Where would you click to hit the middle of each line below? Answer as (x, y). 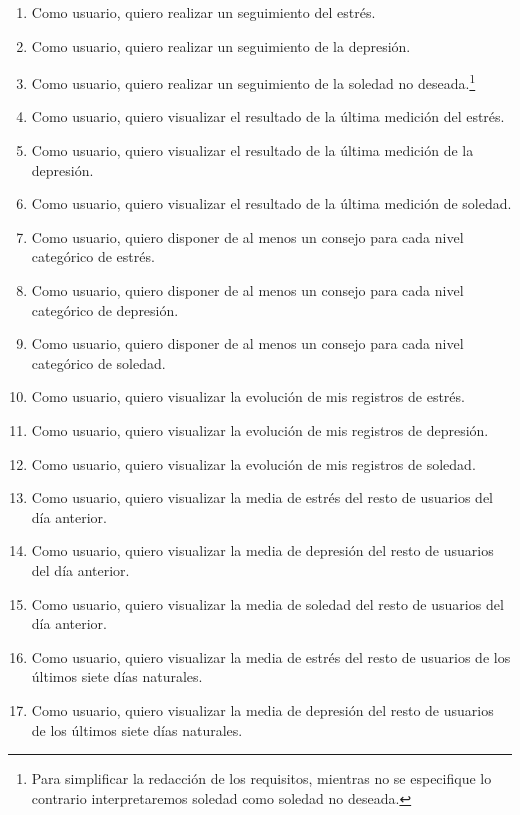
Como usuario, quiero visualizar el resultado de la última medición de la (252, 150)
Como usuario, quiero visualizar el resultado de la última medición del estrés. (268, 116)
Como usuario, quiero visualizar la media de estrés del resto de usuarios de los (271, 656)
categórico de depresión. (105, 309)
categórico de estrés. (93, 256)
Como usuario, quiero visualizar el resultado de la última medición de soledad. (271, 203)
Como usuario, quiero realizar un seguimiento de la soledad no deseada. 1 (253, 81)
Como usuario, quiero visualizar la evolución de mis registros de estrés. (248, 396)
